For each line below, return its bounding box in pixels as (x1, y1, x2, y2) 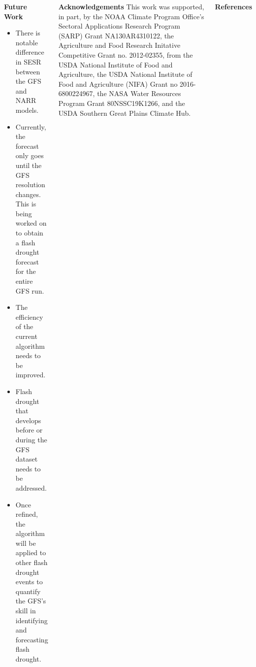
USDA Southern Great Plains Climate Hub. (58, 107, 191, 118)
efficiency (15, 311, 43, 322)
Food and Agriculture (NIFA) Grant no (58, 78, 178, 89)
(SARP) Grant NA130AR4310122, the (58, 30, 174, 40)
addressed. (15, 482, 47, 493)
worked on (15, 218, 47, 228)
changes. (15, 189, 41, 199)
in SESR (15, 56, 41, 67)
